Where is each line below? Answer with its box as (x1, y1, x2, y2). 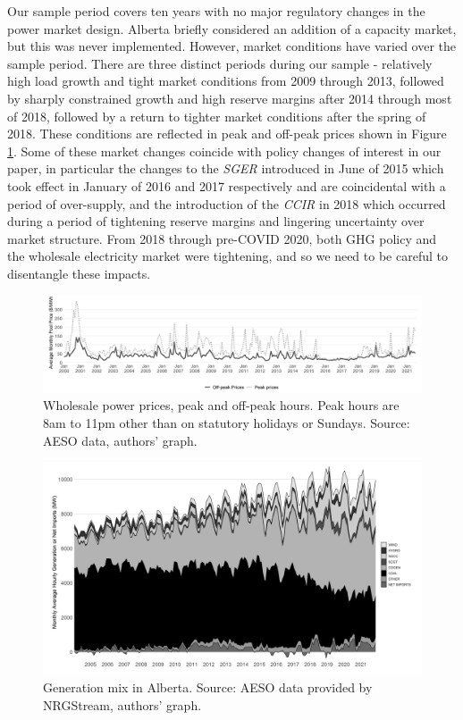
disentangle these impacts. (7, 264, 151, 282)
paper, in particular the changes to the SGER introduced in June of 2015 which (7, 159, 444, 178)
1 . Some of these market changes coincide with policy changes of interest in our (7, 141, 442, 160)
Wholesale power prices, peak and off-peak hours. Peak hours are (43, 396, 400, 414)
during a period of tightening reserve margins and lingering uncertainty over (7, 212, 425, 230)
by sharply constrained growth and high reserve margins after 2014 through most (7, 88, 452, 107)
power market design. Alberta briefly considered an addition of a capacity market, (7, 19, 457, 38)
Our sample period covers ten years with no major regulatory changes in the (7, 2, 425, 20)
